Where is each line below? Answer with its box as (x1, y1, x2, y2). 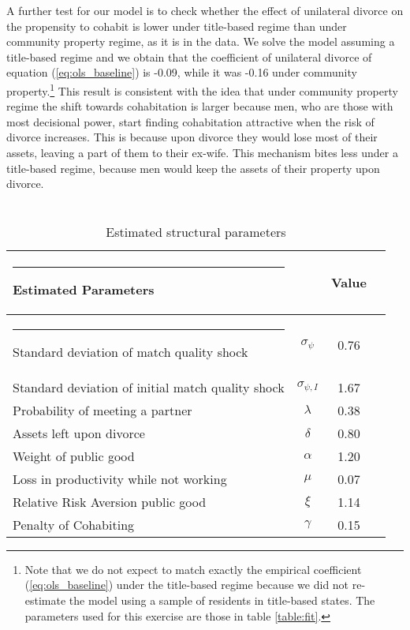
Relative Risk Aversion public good (13, 492, 207, 511)
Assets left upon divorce (13, 423, 145, 442)
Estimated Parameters (13, 279, 155, 298)
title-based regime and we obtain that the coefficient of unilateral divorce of (6, 48, 372, 65)
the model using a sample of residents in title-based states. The (69, 591, 375, 608)
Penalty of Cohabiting (13, 515, 135, 534)
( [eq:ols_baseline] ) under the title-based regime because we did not (24, 576, 349, 593)
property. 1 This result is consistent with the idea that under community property (6, 80, 398, 99)
